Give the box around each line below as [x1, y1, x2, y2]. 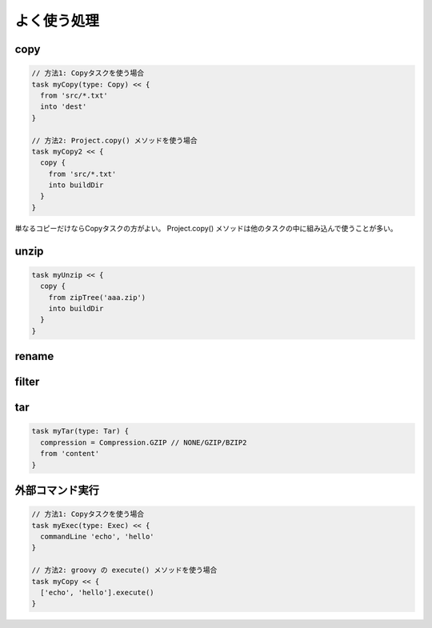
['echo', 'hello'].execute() [40, 588, 155, 597]
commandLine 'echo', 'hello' [40, 532, 155, 541]
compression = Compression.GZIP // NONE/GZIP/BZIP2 [40, 438, 247, 447]
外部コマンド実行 [14, 483, 99, 497]
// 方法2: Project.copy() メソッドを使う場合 [31, 136, 198, 145]
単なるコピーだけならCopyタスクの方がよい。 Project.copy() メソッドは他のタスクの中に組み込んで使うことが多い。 [14, 223, 398, 233]
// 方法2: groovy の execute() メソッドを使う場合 [31, 566, 218, 575]
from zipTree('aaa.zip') [48, 293, 146, 302]
